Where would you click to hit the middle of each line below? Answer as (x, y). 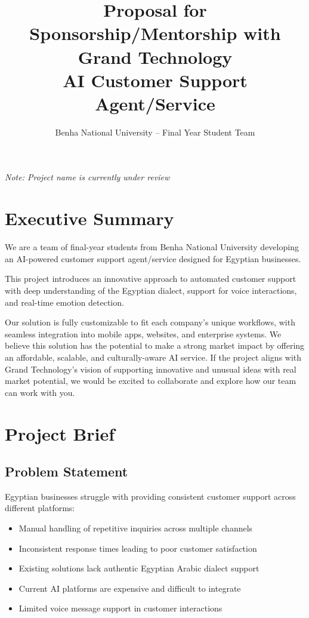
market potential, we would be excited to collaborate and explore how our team (151, 381)
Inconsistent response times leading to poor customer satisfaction (138, 548)
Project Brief (60, 433)
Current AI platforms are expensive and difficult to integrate (130, 588)
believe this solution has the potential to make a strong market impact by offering (155, 345)
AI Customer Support (155, 80)
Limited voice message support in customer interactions (120, 608)
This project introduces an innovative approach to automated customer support (151, 279)
